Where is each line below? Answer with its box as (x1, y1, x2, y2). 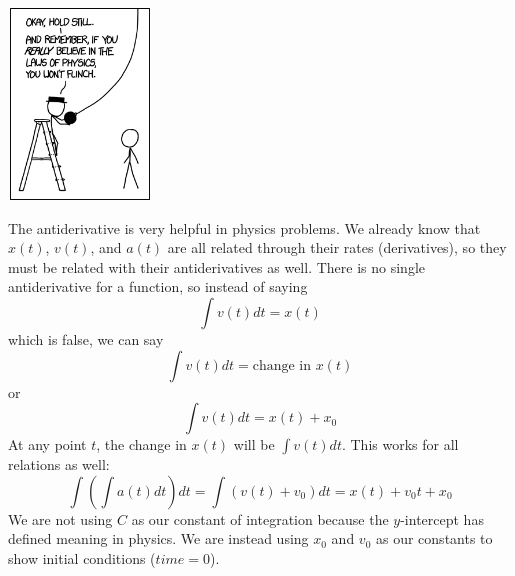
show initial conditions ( (8, 547, 156, 568)
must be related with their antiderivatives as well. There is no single (8, 256, 426, 277)
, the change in (96, 434, 187, 455)
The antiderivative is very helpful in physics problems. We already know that (8, 217, 481, 238)
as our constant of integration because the (131, 508, 389, 529)
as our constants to (376, 528, 493, 549)
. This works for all (341, 434, 459, 455)
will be (233, 434, 275, 455)
